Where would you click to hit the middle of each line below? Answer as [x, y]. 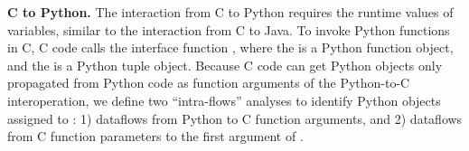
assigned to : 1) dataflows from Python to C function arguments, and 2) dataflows [235, 118]
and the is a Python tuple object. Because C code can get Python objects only [225, 65]
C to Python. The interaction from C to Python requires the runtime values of [230, 12]
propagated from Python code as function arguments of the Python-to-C [209, 83]
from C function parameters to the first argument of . [155, 136]
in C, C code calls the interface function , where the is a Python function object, [230, 47]
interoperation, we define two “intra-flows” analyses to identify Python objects [224, 100]
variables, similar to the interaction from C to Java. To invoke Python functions [229, 29]
